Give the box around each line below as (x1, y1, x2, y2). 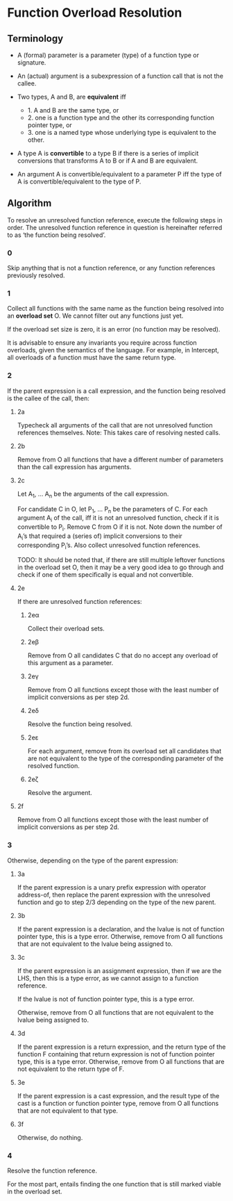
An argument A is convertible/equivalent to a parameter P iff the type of (17, 170, 222, 178)
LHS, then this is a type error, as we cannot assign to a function (17, 974, 199, 982)
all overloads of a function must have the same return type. (7, 353, 177, 362)
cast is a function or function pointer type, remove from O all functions (17, 1099, 219, 1107)
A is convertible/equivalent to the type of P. (17, 177, 141, 186)
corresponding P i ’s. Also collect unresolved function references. (17, 541, 201, 550)
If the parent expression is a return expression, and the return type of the (17, 1043, 226, 1051)
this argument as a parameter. (27, 659, 114, 667)
